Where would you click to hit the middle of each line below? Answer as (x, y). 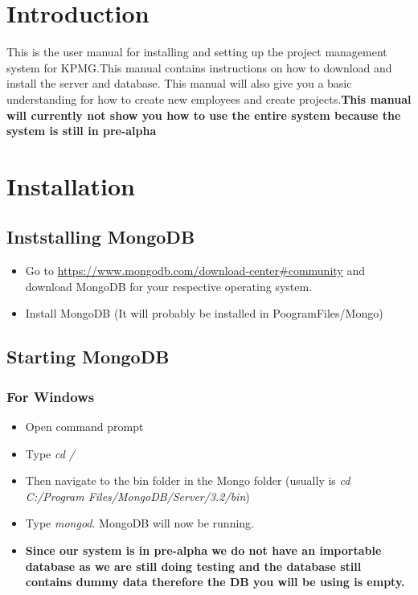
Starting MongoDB (88, 357)
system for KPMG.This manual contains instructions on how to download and (199, 67)
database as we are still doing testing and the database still (193, 566)
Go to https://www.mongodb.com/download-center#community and (195, 271)
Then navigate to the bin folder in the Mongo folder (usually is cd (188, 480)
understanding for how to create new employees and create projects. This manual (209, 98)
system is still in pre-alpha (82, 131)
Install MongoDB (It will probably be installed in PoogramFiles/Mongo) (204, 313)
